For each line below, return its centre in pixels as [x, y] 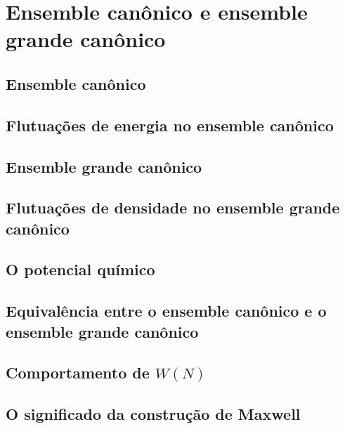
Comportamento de [78, 372]
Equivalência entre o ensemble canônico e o [166, 311]
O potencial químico [80, 269]
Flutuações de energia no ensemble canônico [170, 125]
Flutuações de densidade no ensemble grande [173, 207]
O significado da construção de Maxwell [153, 414]
